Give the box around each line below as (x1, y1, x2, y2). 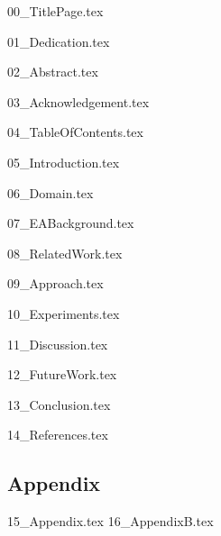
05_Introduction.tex (7, 152, 120, 171)
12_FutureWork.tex (7, 365, 117, 384)
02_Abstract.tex (7, 62, 98, 81)
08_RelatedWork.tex (7, 243, 123, 262)
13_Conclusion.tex (7, 395, 111, 413)
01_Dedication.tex (7, 32, 110, 50)
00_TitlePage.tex (7, 2, 104, 20)
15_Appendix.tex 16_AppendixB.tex (7, 512, 214, 531)
